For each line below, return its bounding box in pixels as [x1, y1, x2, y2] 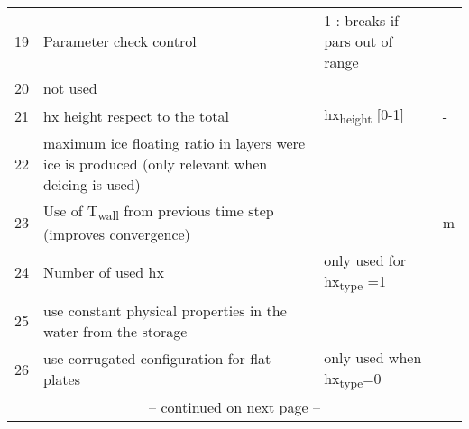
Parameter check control [43, 31, 197, 51]
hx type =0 [324, 367, 382, 391]
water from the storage [43, 320, 188, 342]
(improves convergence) [43, 224, 190, 245]
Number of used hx [43, 261, 164, 283]
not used [43, 78, 97, 98]
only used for [324, 250, 407, 271]
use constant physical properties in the [43, 299, 287, 321]
